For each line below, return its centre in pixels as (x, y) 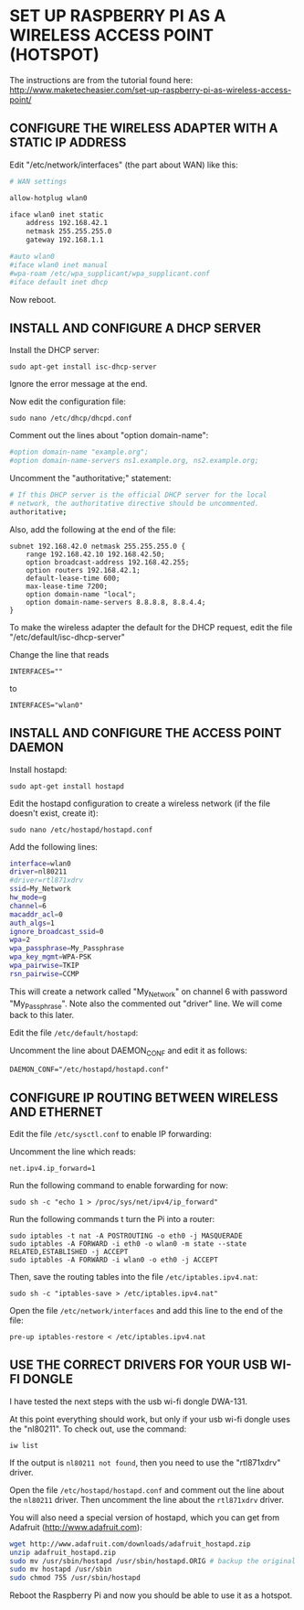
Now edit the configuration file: (68, 402)
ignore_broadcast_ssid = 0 (57, 931)
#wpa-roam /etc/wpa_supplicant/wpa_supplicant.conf (110, 274)
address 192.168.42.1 (67, 223)
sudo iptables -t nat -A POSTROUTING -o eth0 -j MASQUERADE (126, 1236)
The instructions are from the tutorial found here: (101, 80)
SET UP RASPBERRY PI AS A (118, 16)
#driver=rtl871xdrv (47, 880)
